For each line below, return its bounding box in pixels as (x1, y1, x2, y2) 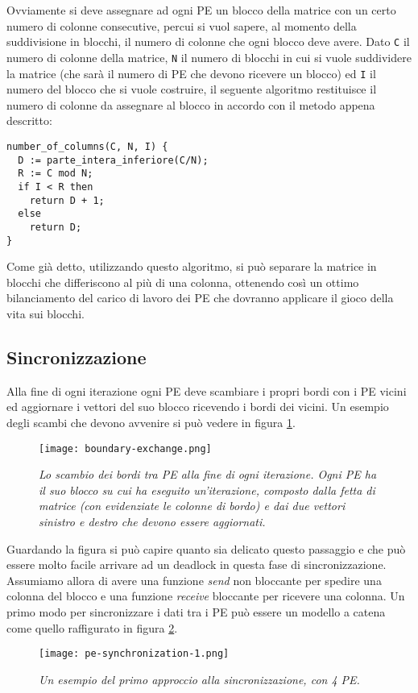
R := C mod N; (18, 168, 93, 180)
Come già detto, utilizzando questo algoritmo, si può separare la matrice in (6, 258, 377, 275)
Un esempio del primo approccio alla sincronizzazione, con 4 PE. (39, 670, 360, 687)
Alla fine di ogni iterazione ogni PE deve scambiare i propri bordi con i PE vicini (6, 382, 407, 399)
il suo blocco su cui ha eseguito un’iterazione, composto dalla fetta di (39, 481, 375, 498)
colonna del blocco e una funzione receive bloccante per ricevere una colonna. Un (6, 587, 405, 604)
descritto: (6, 112, 52, 129)
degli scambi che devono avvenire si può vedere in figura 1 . (6, 413, 296, 430)
